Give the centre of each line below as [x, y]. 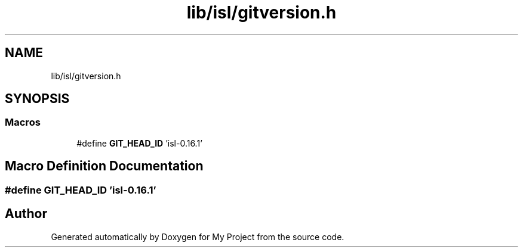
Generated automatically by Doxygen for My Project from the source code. [198, 237]
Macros [23, 122]
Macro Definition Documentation [104, 166]
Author [26, 214]
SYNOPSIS [37, 99]
